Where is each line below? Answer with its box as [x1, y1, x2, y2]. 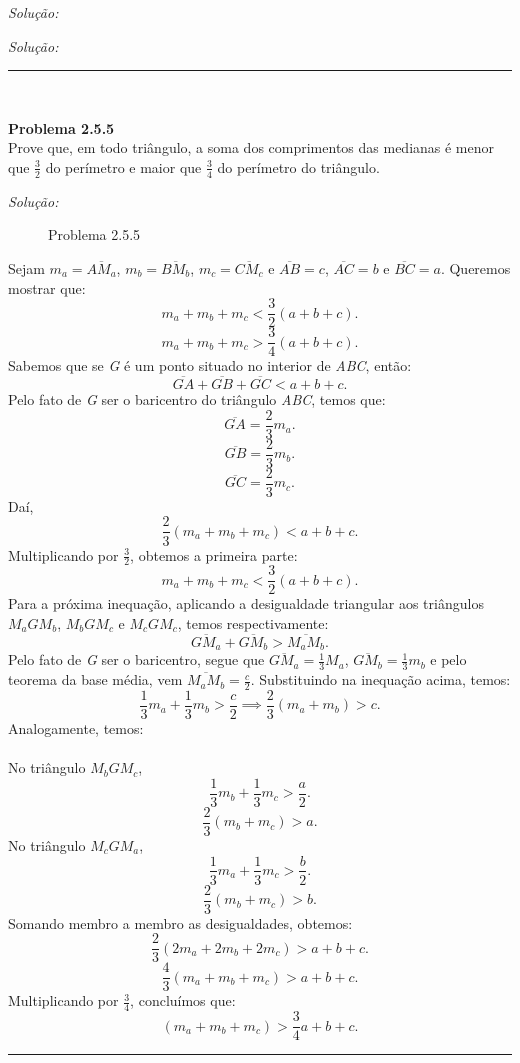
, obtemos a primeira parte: [130, 544, 298, 565]
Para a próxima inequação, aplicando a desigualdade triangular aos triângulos [8, 593, 484, 614]
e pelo [430, 649, 467, 670]
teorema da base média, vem [8, 669, 183, 690]
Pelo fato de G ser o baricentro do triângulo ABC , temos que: [8, 389, 386, 410]
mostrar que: [8, 277, 86, 298]
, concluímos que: [130, 990, 236, 1011]
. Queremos [440, 257, 511, 278]
